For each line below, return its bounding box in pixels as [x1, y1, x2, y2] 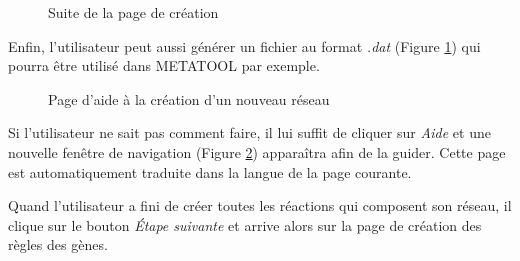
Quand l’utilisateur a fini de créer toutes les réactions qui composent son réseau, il [8, 195, 512, 216]
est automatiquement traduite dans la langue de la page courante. [8, 161, 412, 182]
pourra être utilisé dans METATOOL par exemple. [8, 55, 320, 76]
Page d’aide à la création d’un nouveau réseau [48, 88, 330, 109]
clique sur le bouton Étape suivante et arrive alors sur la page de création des [8, 214, 482, 235]
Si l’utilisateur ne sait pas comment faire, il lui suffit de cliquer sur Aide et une [8, 122, 491, 143]
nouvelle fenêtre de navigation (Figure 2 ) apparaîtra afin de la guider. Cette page [8, 141, 506, 162]
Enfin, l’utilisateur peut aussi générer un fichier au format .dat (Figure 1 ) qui [8, 35, 481, 56]
